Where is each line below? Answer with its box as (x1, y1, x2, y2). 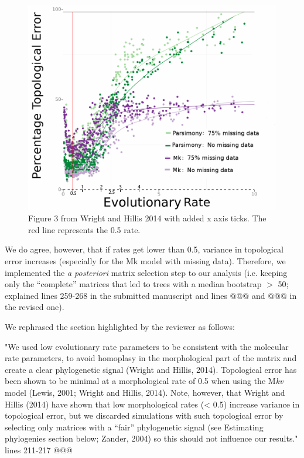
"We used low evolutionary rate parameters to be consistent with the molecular (5, 340, 289, 352)
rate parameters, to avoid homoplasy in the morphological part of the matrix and (5, 352, 297, 364)
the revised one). (5, 301, 64, 313)
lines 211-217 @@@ (5, 443, 73, 456)
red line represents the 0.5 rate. (28, 223, 141, 235)
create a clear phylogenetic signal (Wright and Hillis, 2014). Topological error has (5, 363, 297, 375)
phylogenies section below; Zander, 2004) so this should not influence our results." (5, 432, 298, 444)
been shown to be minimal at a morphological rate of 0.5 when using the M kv (5, 375, 283, 387)
